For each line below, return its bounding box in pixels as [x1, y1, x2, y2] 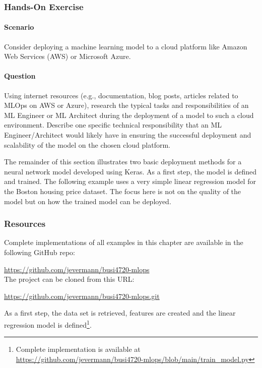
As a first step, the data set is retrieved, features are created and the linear [4, 308, 236, 318]
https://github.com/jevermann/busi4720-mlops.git [4, 290, 160, 301]
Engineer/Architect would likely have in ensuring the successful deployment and [4, 130, 251, 140]
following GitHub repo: [4, 247, 75, 257]
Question [4, 71, 36, 81]
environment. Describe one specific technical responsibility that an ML [4, 119, 222, 130]
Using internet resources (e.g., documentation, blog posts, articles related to [4, 90, 238, 100]
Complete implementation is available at [16, 344, 141, 354]
